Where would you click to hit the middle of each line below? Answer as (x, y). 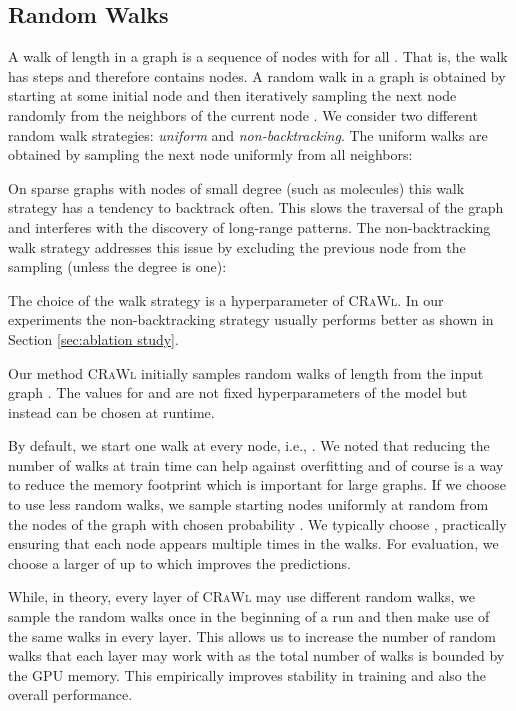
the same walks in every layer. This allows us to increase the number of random (252, 635)
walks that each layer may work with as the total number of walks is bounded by (256, 655)
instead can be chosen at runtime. (111, 411)
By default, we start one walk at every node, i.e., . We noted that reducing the (249, 445)
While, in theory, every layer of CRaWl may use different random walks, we (241, 596)
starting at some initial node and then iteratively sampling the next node (232, 95)
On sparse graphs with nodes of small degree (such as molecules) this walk (236, 187)
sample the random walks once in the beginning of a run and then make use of (249, 616)
